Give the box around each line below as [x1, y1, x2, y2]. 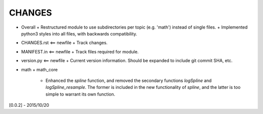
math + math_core [21, 66, 58, 72]
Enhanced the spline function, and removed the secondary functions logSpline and [45, 78, 212, 83]
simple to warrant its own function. [45, 91, 115, 97]
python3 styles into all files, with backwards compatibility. [21, 31, 137, 36]
